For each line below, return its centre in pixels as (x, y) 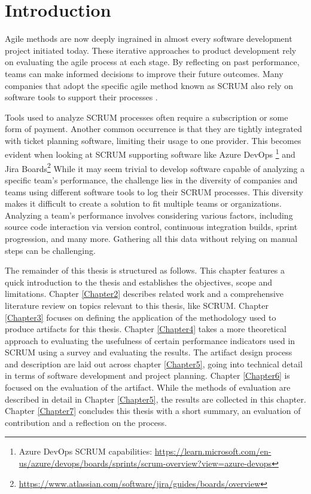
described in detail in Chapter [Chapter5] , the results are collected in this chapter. (155, 399)
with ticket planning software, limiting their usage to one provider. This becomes (153, 140)
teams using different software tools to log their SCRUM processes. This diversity (154, 191)
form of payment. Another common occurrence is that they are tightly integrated (153, 129)
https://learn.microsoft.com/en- (213, 451)
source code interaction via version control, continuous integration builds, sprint (151, 227)
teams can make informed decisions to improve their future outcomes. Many (144, 73)
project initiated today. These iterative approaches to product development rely (151, 50)
